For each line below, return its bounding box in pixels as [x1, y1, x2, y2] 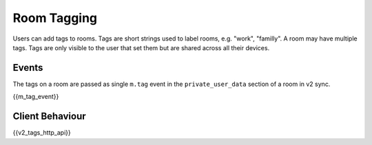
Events [12, 62, 43, 74]
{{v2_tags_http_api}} [12, 129, 72, 137]
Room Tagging [12, 10, 98, 25]
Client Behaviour [12, 111, 86, 122]
